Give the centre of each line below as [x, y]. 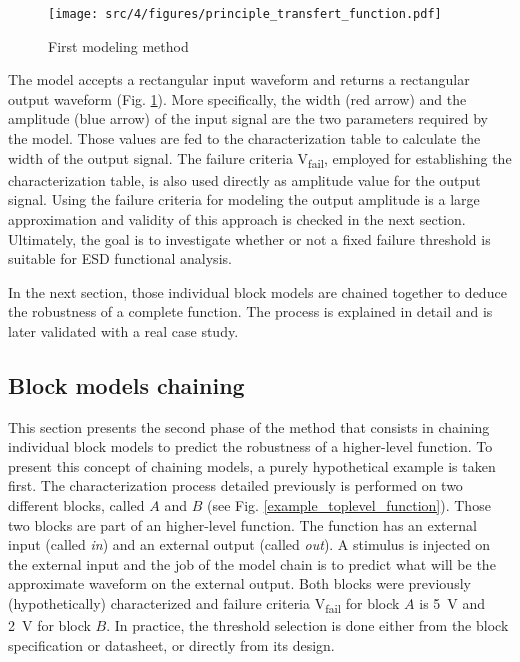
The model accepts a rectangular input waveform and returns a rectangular [239, 79]
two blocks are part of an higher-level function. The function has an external [242, 524]
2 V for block [49, 625]
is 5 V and [452, 603]
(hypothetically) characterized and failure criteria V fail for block [204, 604]
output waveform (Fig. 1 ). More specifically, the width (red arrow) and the [237, 98]
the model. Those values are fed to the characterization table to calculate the [244, 138]
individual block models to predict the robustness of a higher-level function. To [250, 446]
